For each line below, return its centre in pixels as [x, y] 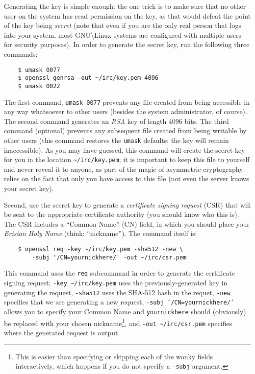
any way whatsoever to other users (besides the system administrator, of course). [126, 111]
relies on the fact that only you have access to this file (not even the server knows [127, 178]
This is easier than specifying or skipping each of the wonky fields [114, 356]
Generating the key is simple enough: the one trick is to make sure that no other [125, 6]
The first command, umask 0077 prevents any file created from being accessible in [127, 102]
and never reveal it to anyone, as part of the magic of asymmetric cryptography [124, 169]
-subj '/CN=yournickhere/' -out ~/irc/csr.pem [109, 257]
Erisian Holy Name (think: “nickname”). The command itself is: [101, 233]
